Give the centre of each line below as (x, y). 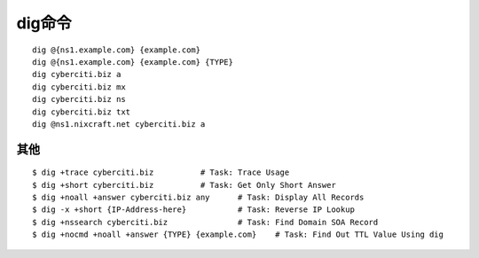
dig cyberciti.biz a (77, 74)
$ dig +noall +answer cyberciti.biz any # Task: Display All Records (198, 198)
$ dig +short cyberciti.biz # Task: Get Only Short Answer (184, 185)
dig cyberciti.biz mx (79, 87)
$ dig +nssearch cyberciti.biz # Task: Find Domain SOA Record (205, 222)
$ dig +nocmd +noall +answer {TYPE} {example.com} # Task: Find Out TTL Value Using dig (238, 235)
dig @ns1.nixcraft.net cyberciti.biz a (119, 124)
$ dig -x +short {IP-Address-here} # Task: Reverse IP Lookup (193, 210)
